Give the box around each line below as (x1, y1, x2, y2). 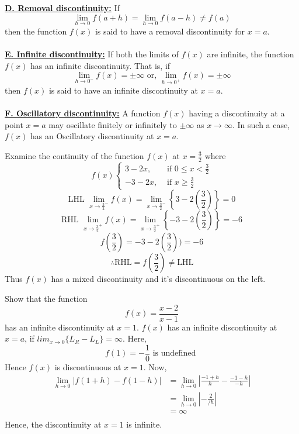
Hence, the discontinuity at (5, 418, 102, 430)
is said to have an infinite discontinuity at (48, 84, 198, 96)
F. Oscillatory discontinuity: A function (5, 107, 161, 119)
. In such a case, (232, 118, 290, 130)
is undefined (152, 349, 196, 358)
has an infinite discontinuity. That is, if (30, 59, 171, 71)
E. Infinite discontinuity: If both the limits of (5, 48, 179, 60)
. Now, (143, 360, 167, 373)
